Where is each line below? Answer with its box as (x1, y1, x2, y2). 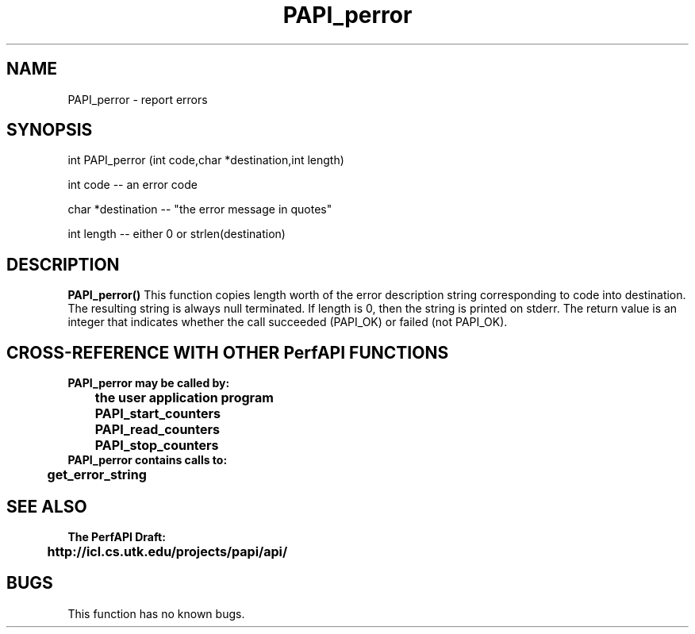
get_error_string (47, 467, 147, 483)
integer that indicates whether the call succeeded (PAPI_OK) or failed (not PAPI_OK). (67, 315, 508, 329)
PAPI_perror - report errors (67, 92, 208, 106)
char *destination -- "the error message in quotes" (67, 202, 332, 217)
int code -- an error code (67, 178, 198, 192)
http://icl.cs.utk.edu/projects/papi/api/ (47, 543, 288, 559)
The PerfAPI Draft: (67, 529, 166, 544)
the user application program (94, 390, 274, 406)
